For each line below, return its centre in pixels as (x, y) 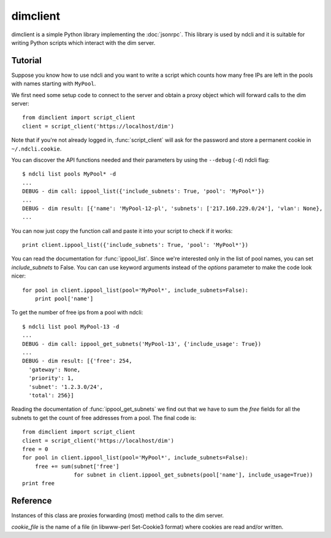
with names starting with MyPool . (54, 84)
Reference (32, 501)
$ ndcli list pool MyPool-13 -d (71, 326)
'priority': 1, (51, 378)
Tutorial (27, 60)
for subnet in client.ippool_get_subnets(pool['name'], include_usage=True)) (193, 475)
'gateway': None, (55, 369)
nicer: (19, 276)
